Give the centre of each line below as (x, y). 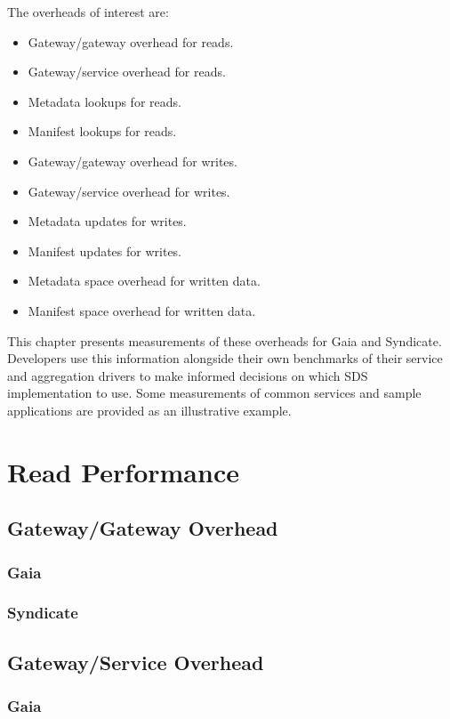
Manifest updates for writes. (105, 250)
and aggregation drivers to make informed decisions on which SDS (188, 375)
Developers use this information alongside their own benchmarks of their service (225, 358)
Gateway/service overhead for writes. (129, 191)
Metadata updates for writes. (107, 221)
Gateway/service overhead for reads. (127, 72)
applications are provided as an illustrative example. (149, 410)
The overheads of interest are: (88, 12)
